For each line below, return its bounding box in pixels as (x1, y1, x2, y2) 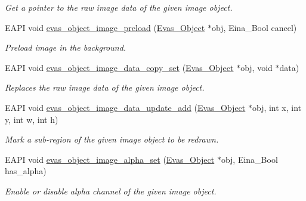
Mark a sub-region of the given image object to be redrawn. (5, 133, 219, 146)
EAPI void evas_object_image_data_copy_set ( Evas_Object (5, 61, 234, 73)
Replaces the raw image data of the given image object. (5, 81, 205, 94)
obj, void (240, 61, 273, 73)
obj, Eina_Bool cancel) (211, 21, 297, 33)
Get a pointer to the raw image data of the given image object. (5, 1, 233, 13)
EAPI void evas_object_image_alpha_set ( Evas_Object (5, 153, 215, 165)
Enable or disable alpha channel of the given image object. (5, 184, 217, 197)
